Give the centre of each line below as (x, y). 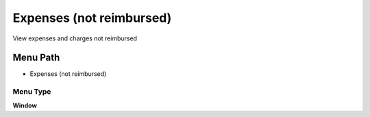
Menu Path (36, 58)
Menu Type (32, 92)
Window (25, 105)
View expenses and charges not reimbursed (75, 38)
